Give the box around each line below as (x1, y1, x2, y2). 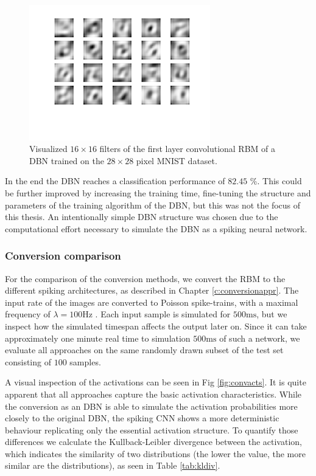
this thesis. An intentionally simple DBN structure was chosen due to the (5, 210, 278, 223)
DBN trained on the (29, 154, 104, 167)
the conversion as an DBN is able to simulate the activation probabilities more (5, 399, 298, 412)
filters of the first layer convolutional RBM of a (99, 142, 276, 155)
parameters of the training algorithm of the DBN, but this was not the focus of (5, 198, 301, 211)
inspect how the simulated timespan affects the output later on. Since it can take (5, 319, 307, 332)
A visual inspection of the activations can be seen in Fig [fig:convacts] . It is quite (5, 376, 306, 388)
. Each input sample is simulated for (95, 308, 231, 320)
